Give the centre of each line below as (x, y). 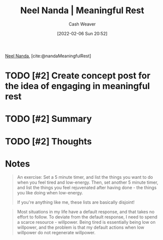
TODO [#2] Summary (48, 119)
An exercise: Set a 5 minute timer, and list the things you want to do (85, 177)
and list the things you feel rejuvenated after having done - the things (87, 188)
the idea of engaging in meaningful (78, 86)
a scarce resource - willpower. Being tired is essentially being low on (86, 222)
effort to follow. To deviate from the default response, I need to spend (87, 217)
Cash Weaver (82, 24)
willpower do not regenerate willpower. (56, 233)
